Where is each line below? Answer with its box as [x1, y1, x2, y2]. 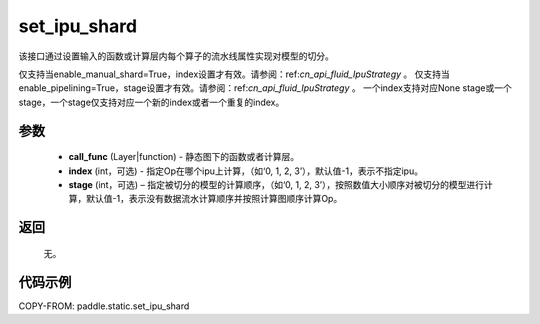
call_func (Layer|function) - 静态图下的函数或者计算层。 [68, 151, 300, 163]
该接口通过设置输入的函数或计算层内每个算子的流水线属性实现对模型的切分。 [18, 50, 334, 62]
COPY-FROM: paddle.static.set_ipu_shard [18, 300, 190, 312]
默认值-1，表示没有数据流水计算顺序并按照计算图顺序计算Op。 [85, 193, 343, 205]
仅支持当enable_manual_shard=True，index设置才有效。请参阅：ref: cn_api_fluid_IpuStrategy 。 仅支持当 [18, 68, 450, 80]
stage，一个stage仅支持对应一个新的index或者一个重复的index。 [18, 96, 285, 108]
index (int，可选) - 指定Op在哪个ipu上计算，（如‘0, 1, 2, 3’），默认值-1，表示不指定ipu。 [68, 165, 424, 177]
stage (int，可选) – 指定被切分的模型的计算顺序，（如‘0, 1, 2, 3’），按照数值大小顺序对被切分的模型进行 [68, 178, 485, 190]
